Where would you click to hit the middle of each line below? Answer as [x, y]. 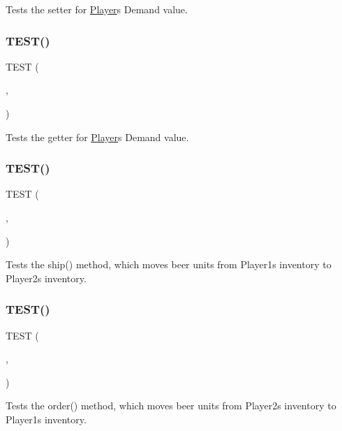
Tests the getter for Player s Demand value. [97, 137]
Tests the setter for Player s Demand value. [97, 9]
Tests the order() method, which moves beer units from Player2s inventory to [171, 406]
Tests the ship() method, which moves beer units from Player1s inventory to [169, 264]
